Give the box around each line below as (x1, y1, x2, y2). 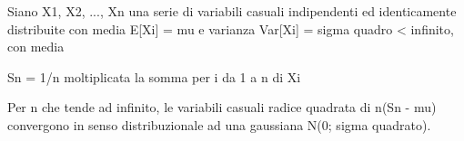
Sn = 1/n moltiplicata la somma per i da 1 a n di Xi (7, 67, 301, 86)
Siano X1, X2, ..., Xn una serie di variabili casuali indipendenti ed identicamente (7, 2, 457, 20)
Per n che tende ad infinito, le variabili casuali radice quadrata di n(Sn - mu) (7, 98, 437, 117)
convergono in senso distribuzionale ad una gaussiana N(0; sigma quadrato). (7, 115, 431, 134)
